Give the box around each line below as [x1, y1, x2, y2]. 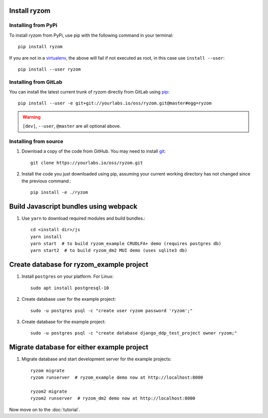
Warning [22, 114, 41, 120]
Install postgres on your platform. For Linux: [21, 273, 114, 279]
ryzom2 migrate [30, 388, 67, 394]
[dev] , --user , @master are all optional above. [22, 123, 121, 129]
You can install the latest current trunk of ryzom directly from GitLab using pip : [9, 89, 170, 95]
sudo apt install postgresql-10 [30, 285, 109, 291]
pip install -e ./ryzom [30, 189, 88, 195]
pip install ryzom [18, 44, 63, 50]
